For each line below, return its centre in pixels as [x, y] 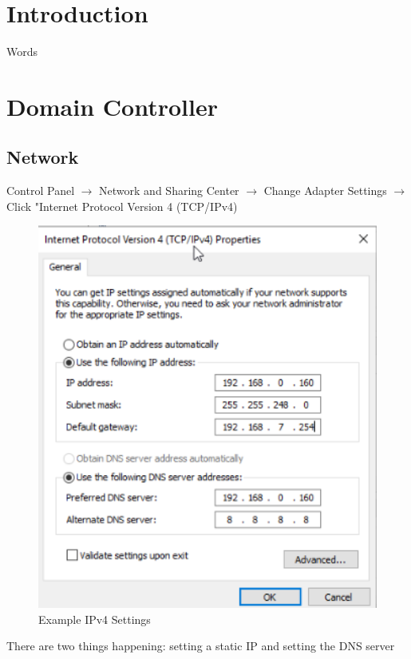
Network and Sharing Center [169, 191]
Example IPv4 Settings [95, 619]
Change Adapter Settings [325, 191]
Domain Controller [112, 106]
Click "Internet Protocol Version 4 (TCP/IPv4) [122, 206]
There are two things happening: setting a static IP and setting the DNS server [201, 646]
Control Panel [41, 191]
